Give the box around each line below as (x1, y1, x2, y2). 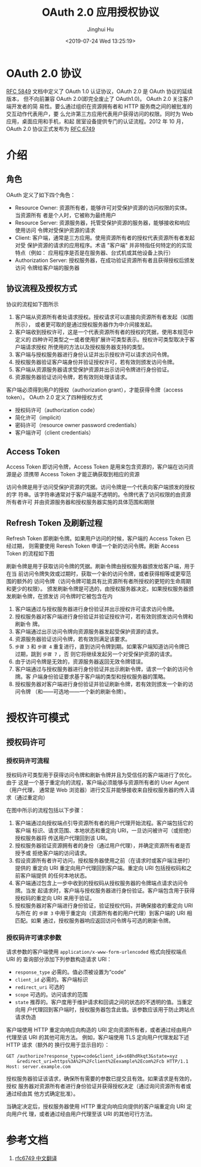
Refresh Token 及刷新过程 (6, 518, 103, 528)
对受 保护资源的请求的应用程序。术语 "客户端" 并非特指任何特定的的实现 (14, 241, 193, 249)
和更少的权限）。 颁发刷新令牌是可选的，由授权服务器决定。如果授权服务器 (6, 585, 188, 592)
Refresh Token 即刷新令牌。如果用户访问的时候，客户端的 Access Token (6, 535, 184, 542)
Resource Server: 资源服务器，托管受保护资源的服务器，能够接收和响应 (14, 219, 190, 226)
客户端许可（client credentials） (14, 429, 95, 436)
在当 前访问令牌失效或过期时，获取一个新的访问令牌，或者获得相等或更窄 (6, 570, 186, 577)
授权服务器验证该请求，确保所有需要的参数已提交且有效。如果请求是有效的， (6, 1075, 195, 1082)
